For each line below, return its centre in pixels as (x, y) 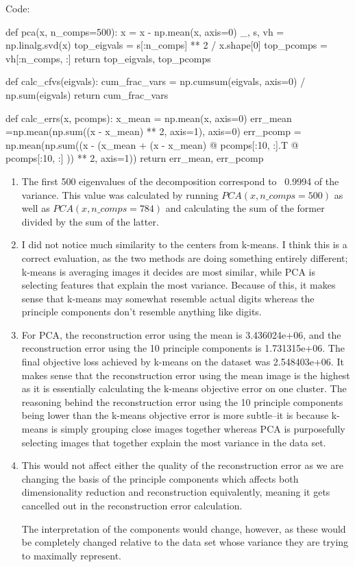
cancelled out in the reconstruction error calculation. (132, 505)
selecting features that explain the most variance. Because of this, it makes (179, 285)
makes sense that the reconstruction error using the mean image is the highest (186, 375)
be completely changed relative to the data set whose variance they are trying (185, 542)
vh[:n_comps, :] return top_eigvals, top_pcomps (108, 58)
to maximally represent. (72, 555)
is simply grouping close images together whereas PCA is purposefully (198, 429)
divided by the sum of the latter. (90, 221)
